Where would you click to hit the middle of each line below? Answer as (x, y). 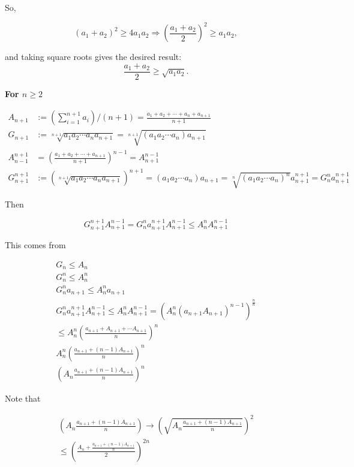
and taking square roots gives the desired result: (93, 57)
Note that (23, 398)
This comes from (35, 245)
